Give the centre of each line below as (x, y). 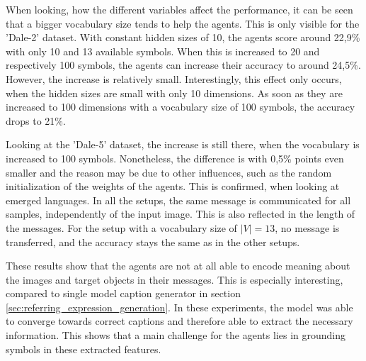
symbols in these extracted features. (84, 349)
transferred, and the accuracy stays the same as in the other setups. (153, 241)
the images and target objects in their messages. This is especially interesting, (175, 279)
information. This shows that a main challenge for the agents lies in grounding (176, 335)
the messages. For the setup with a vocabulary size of (121, 227)
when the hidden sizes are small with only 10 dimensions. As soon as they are (174, 93)
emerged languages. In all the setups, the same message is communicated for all (178, 200)
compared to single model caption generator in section (123, 293)
